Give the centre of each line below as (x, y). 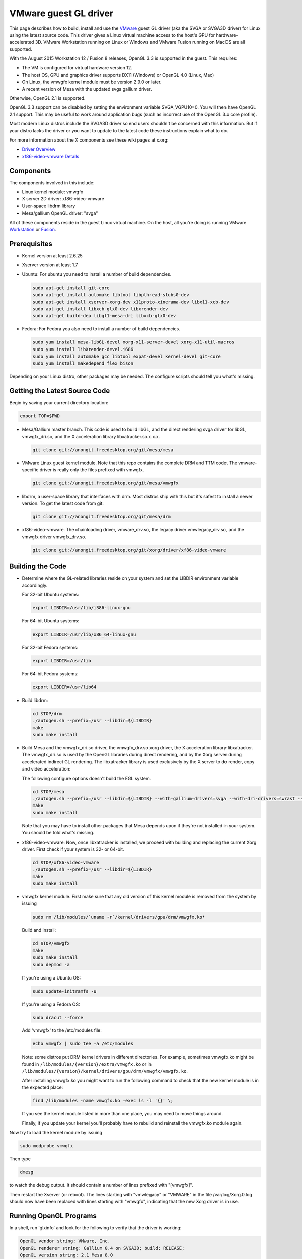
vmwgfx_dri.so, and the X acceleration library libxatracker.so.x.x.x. (91, 436)
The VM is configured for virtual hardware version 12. (77, 67)
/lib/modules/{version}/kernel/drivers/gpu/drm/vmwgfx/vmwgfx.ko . (105, 1071)
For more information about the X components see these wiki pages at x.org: (89, 140)
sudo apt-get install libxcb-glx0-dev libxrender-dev (100, 309)
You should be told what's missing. (58, 833)
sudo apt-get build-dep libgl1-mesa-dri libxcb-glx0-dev (104, 316)
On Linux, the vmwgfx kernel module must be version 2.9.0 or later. (92, 82)
